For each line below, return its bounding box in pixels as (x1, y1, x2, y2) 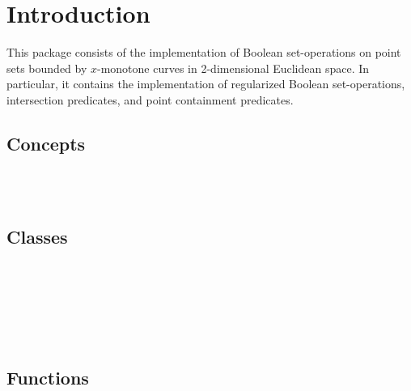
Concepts (6, 130, 86, 155)
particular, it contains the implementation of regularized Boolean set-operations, (6, 75, 405, 92)
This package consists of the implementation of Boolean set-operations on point (6, 44, 401, 61)
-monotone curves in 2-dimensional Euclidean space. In (97, 59, 370, 76)
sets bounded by (6, 59, 87, 76)
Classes (6, 224, 68, 249)
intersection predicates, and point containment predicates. (6, 91, 294, 108)
